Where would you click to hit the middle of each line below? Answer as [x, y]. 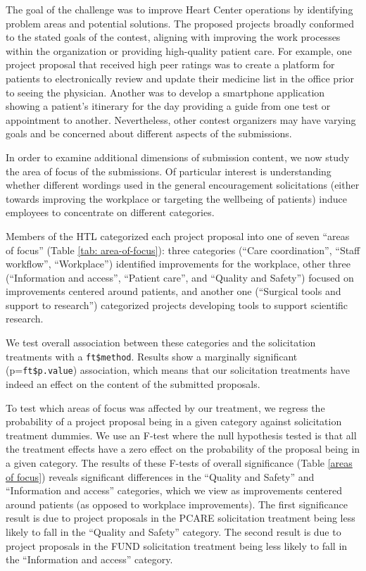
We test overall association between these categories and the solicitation [161, 343]
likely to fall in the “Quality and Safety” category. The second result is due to [173, 531]
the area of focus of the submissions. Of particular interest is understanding [169, 171]
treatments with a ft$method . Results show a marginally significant [152, 356]
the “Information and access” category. [89, 559]
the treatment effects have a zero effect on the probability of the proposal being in [183, 449]
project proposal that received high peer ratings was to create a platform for [170, 64]
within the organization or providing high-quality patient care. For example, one [179, 50]
